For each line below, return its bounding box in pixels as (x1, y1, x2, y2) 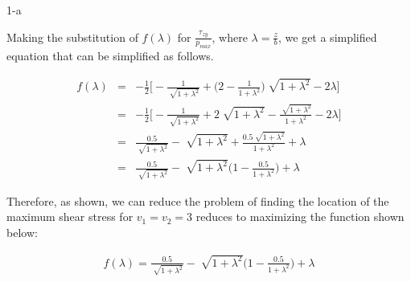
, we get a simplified (277, 28, 377, 45)
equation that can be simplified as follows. (6, 47, 214, 64)
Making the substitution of (6, 28, 138, 45)
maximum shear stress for (6, 208, 134, 225)
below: (6, 224, 38, 241)
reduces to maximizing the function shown (195, 208, 405, 225)
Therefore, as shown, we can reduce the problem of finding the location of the (6, 192, 389, 209)
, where (212, 28, 248, 45)
